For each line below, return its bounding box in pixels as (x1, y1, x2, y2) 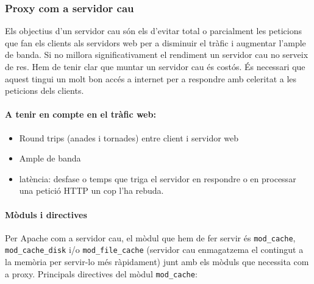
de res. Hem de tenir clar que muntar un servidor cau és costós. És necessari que (5, 60, 305, 73)
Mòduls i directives (5, 208, 87, 221)
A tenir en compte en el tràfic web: (5, 108, 156, 121)
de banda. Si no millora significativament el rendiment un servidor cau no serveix (5, 48, 309, 61)
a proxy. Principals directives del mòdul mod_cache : (5, 267, 198, 280)
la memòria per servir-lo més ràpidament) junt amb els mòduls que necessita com (5, 255, 309, 268)
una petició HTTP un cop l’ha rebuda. (19, 184, 164, 197)
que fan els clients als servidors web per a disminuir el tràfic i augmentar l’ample (5, 36, 306, 49)
